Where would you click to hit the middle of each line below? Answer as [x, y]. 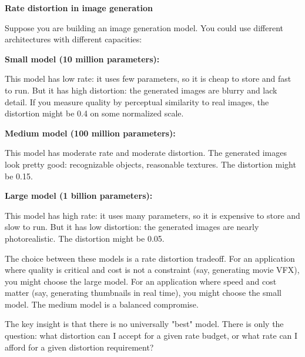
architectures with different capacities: [73, 39]
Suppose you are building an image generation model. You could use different [144, 27]
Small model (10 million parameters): [82, 59]
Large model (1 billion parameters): [79, 196]
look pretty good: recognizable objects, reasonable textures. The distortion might [150, 164]
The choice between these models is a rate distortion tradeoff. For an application [150, 258]
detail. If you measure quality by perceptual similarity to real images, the [137, 101]
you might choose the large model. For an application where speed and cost [141, 281]
